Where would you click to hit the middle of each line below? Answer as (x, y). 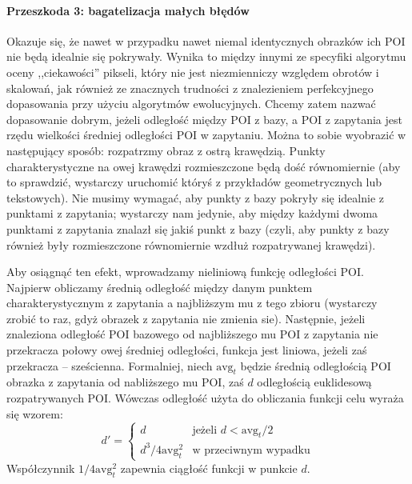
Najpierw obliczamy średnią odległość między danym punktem (160, 287)
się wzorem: (35, 413)
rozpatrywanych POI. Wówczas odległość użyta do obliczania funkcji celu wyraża (205, 398)
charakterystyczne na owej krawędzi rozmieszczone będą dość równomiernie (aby (204, 166)
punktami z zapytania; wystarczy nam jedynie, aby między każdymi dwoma (192, 213)
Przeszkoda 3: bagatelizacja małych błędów (128, 10)
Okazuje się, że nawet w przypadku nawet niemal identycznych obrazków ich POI (206, 40)
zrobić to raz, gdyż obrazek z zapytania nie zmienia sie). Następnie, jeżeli (186, 318)
